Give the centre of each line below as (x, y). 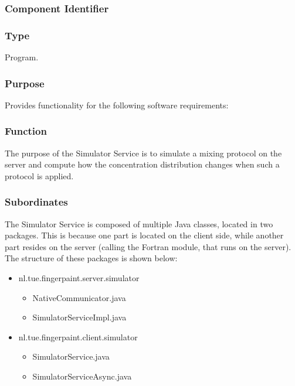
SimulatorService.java (71, 356)
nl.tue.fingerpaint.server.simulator (79, 278)
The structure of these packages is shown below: (91, 258)
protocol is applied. (39, 175)
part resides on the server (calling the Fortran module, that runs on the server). (148, 246)
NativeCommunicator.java (79, 297)
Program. (22, 57)
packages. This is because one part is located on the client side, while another (144, 235)
